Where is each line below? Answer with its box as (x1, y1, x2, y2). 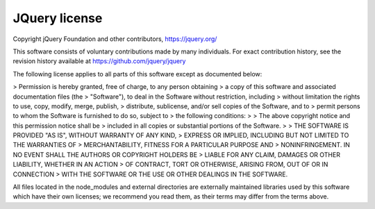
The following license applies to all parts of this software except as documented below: (12, 69, 262, 78)
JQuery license (12, 10, 103, 26)
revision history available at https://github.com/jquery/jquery (12, 57, 186, 65)
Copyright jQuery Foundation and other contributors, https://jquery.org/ (12, 35, 217, 43)
